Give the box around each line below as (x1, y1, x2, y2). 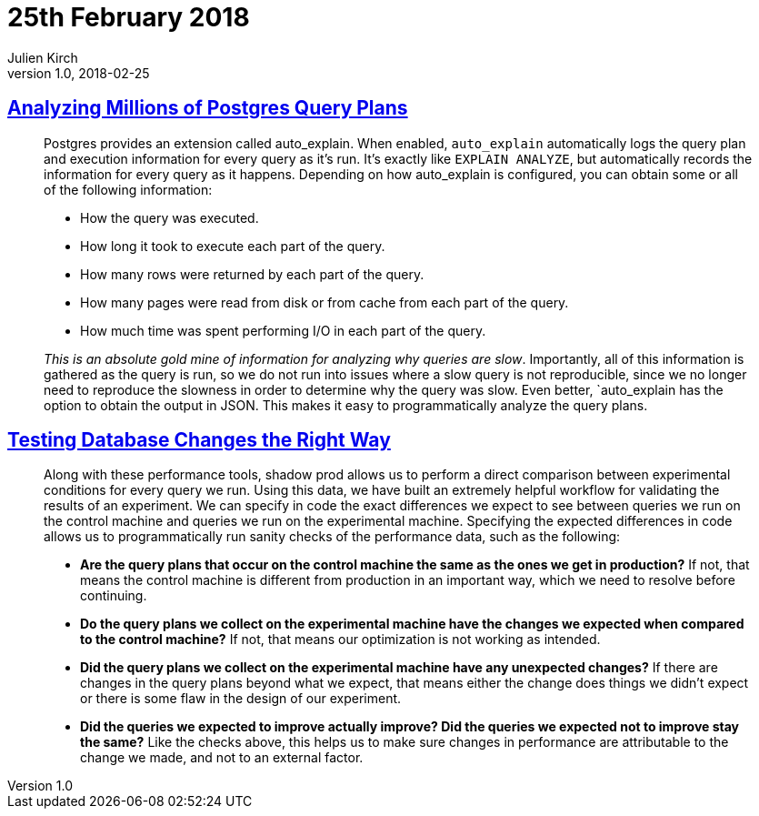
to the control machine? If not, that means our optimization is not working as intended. (80, 631, 601, 648)
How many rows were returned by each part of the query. (80, 266, 424, 282)
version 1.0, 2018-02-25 (7, 65, 150, 81)
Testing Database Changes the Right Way (7, 428, 391, 452)
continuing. (80, 588, 147, 604)
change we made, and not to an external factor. (80, 750, 364, 766)
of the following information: (44, 181, 213, 197)
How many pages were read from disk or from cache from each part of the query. (80, 294, 569, 310)
